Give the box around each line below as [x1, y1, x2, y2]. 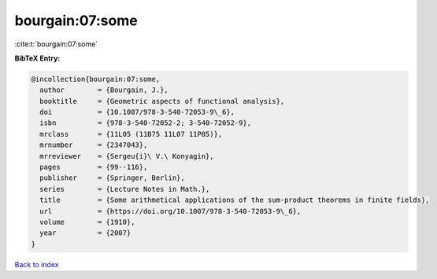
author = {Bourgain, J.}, [39, 86, 169, 94]
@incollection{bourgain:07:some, [31, 75, 161, 83]
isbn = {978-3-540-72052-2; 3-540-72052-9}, [39, 119, 252, 127]
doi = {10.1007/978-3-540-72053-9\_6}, [39, 108, 235, 117]
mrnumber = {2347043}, [39, 141, 148, 149]
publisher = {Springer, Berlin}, [39, 174, 185, 182]
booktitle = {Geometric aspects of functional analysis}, [39, 97, 285, 105]
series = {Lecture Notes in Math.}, [39, 185, 210, 193]
